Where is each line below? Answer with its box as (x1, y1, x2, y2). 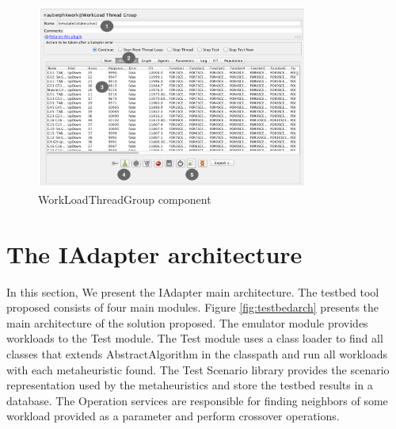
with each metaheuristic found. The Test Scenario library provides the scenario (6, 361, 390, 377)
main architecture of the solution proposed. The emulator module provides (6, 314, 368, 331)
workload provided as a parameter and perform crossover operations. (6, 408, 340, 424)
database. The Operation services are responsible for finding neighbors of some (6, 392, 388, 408)
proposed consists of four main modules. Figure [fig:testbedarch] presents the (6, 299, 379, 316)
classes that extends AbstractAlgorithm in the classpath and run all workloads (6, 345, 388, 362)
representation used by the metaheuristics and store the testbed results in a (6, 377, 373, 393)
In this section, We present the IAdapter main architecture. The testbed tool (6, 283, 379, 300)
